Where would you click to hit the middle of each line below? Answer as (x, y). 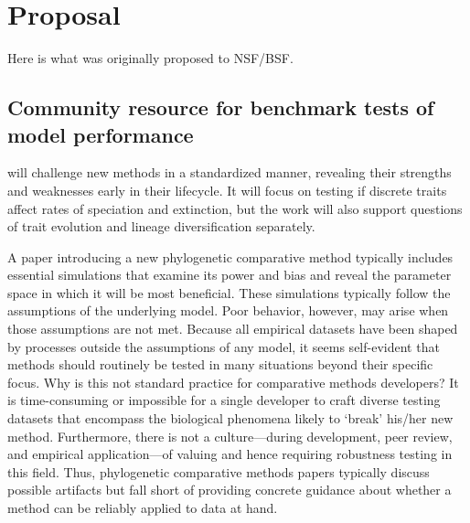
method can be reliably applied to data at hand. (143, 507)
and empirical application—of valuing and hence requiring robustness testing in (230, 454)
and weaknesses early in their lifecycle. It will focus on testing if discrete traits (227, 190)
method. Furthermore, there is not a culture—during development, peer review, (230, 436)
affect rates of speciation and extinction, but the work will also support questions (235, 208)
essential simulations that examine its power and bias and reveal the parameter (230, 275)
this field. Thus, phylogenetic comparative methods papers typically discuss (219, 471)
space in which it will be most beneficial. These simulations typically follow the (229, 292)
